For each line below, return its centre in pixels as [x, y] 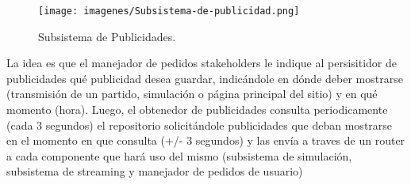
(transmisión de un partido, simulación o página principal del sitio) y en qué [192, 94]
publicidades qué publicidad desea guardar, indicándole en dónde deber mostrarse [205, 78]
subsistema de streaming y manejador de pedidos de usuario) [155, 171]
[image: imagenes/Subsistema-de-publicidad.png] [169, 11]
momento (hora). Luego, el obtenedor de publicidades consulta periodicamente [197, 109]
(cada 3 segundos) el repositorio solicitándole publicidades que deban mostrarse [200, 125]
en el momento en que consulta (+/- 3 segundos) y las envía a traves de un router [206, 140]
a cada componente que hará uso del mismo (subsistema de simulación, [179, 155]
